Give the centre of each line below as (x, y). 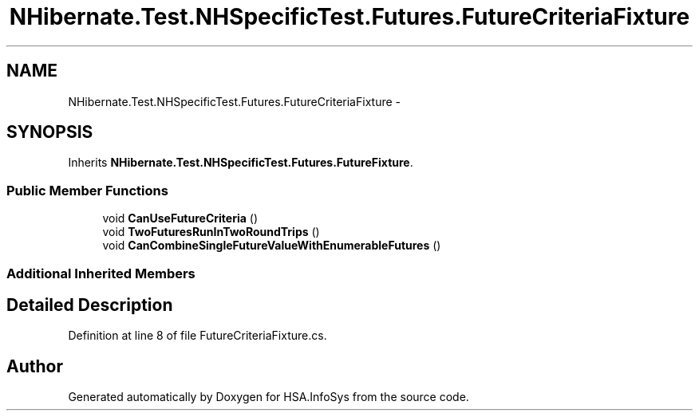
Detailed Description (90, 305)
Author (35, 366)
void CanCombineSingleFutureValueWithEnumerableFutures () (272, 246)
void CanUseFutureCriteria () (180, 218)
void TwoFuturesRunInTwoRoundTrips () (211, 232)
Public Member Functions (87, 190)
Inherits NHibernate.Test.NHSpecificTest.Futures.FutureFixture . (241, 163)
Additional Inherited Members (101, 273)
